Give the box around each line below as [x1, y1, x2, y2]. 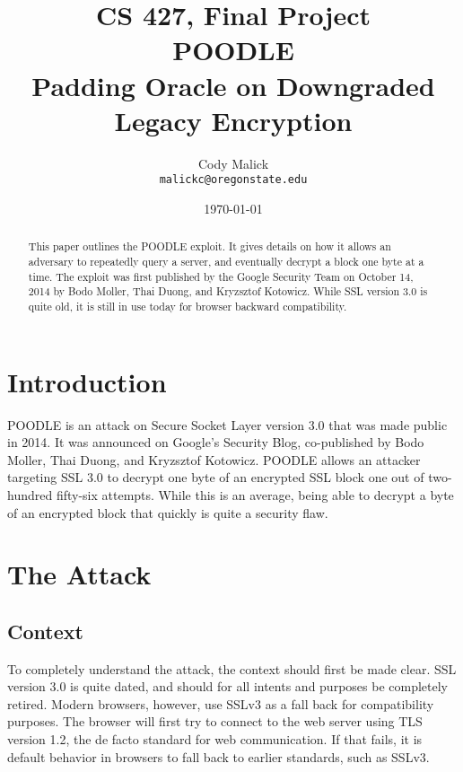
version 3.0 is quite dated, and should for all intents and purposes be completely [7, 677, 448, 696]
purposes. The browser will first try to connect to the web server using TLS [7, 712, 423, 731]
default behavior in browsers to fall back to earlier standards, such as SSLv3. [7, 747, 430, 766]
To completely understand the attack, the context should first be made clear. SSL [7, 659, 457, 678]
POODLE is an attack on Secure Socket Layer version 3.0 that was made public [7, 415, 448, 434]
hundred [7, 485, 53, 504]
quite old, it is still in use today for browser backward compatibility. [28, 298, 347, 313]
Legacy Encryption [114, 101, 353, 138]
